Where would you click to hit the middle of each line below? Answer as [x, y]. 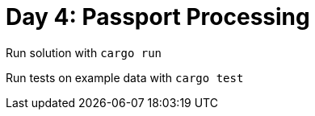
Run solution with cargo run [84, 52]
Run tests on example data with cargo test [125, 77]
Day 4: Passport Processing [158, 17]
